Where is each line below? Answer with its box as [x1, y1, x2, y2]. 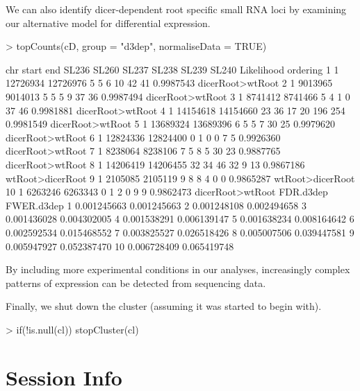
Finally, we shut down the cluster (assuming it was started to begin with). [6, 299, 322, 313]
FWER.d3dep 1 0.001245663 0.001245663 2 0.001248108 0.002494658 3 [6, 198, 307, 212]
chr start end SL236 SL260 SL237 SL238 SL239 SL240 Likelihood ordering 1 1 [6, 62, 339, 76]
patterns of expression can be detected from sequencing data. [6, 275, 266, 290]
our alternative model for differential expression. [6, 15, 211, 30]
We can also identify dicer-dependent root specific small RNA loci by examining [6, 2, 347, 16]
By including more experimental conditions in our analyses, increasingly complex [6, 262, 350, 277]
